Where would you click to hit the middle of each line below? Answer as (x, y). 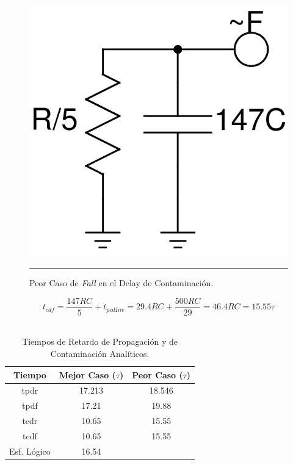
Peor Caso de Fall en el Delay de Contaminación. (121, 283)
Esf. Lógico (30, 451)
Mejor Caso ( (87, 374)
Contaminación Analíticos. (100, 353)
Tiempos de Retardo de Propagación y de (100, 341)
